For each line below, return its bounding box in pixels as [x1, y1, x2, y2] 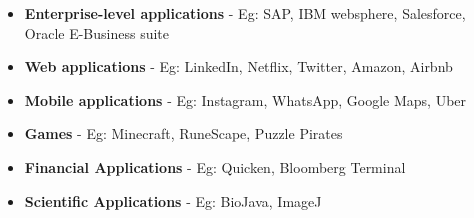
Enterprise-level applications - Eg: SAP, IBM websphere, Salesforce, [24, 3, 466, 23]
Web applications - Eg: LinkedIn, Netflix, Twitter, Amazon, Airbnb [24, 56, 453, 77]
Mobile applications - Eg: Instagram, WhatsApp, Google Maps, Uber [24, 89, 467, 110]
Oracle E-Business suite [24, 22, 170, 43]
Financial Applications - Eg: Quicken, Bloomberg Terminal [24, 156, 406, 177]
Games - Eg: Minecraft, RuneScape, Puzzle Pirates [24, 123, 343, 144]
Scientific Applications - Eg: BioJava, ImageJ [24, 190, 322, 211]
